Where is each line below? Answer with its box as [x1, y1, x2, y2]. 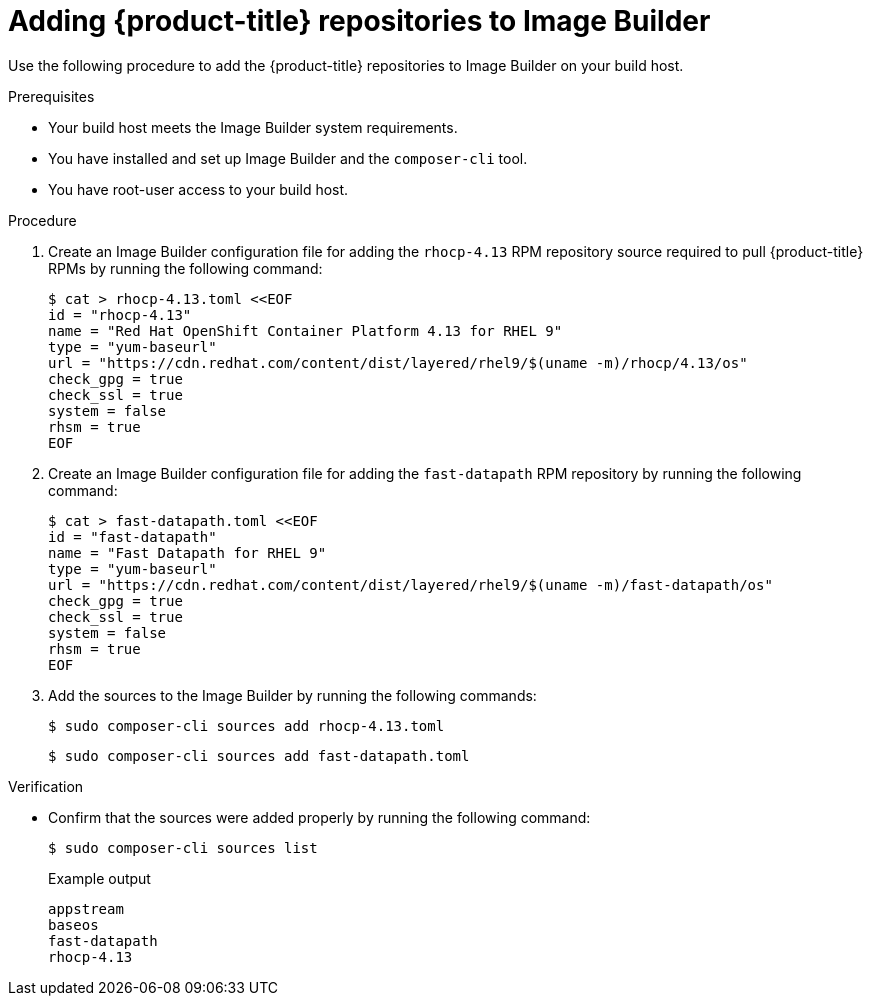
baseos [48, 916, 99, 933]
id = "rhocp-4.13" [48, 306, 192, 323]
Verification [8, 777, 84, 795]
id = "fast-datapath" [48, 528, 217, 545]
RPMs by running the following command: [48, 259, 323, 277]
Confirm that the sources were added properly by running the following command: [48, 808, 591, 826]
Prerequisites [8, 87, 95, 105]
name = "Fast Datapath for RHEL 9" [48, 544, 327, 561]
